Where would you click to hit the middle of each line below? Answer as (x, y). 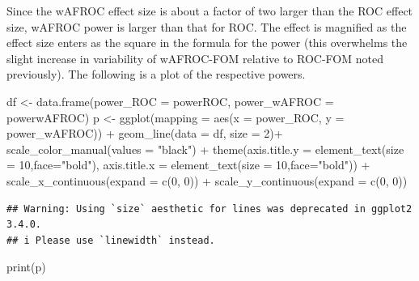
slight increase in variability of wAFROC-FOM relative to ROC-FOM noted (195, 58)
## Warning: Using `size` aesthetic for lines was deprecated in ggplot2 (209, 209)
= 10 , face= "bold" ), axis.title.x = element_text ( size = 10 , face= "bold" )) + (188, 165)
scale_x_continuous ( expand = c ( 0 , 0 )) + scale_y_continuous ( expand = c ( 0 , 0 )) (207, 180)
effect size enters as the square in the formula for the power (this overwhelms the (207, 43)
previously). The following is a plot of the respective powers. (156, 74)
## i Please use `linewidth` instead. (111, 240)
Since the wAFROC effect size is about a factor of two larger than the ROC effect (210, 11)
